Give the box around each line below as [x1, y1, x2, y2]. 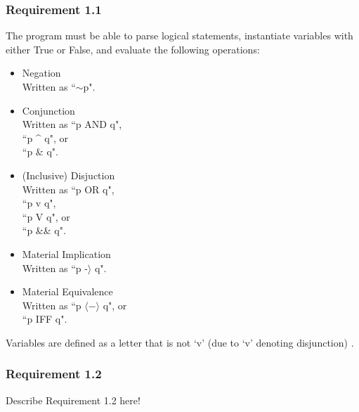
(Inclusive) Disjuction [22, 167, 115, 182]
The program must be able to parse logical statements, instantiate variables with [6, 28, 353, 43]
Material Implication [22, 246, 111, 261]
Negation [22, 65, 61, 80]
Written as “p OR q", [22, 181, 115, 196]
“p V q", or [22, 209, 70, 224]
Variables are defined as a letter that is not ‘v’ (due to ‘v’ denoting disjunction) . [6, 335, 354, 349]
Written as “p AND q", [22, 117, 122, 131]
